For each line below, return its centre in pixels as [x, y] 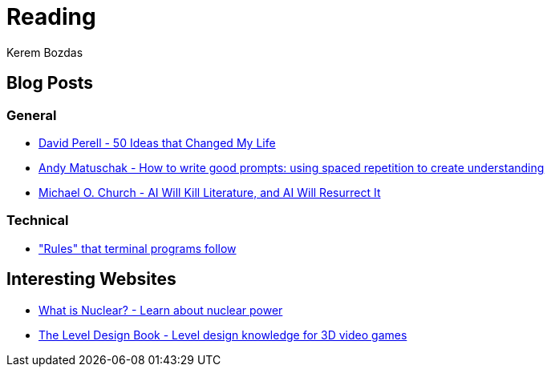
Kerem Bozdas [45, 52]
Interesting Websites [91, 279]
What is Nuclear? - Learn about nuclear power [161, 310]
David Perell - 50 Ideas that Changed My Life [157, 142]
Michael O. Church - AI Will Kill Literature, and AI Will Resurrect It [210, 192]
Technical [38, 221]
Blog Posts [50, 83]
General [32, 115]
